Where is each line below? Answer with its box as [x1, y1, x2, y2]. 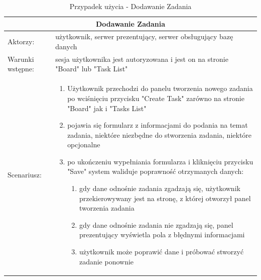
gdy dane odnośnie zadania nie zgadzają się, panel [79, 219, 233, 230]
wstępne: [8, 63, 34, 74]
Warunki [8, 53, 34, 64]
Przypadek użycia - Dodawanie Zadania [69, 1, 192, 11]
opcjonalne [67, 139, 100, 150]
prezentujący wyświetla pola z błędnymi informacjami [79, 229, 245, 240]
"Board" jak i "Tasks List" [67, 103, 147, 113]
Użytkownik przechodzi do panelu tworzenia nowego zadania [67, 83, 253, 94]
